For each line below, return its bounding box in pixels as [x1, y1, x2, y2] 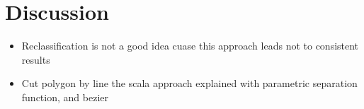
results [21, 52, 50, 67]
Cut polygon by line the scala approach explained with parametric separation [21, 76, 358, 91]
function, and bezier [21, 89, 108, 104]
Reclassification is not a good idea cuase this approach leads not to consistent [21, 38, 359, 53]
